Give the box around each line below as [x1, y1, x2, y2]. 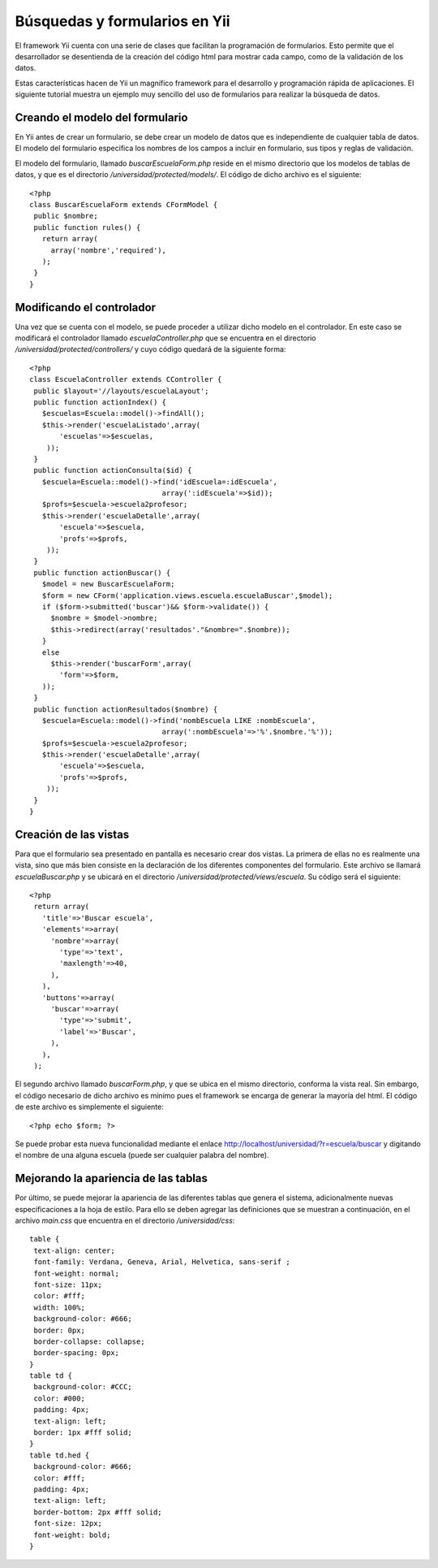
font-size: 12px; [33, 1519, 103, 1528]
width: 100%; [33, 1302, 85, 1312]
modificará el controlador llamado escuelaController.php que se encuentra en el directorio [15, 333, 316, 343]
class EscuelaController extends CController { [29, 375, 222, 384]
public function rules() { [33, 223, 141, 232]
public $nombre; [33, 211, 98, 221]
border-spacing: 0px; [33, 1349, 120, 1358]
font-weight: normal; [33, 1268, 120, 1278]
